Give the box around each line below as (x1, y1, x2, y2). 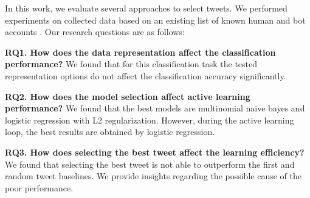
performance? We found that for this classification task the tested (5, 58, 258, 70)
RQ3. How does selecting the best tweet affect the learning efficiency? (5, 145, 305, 158)
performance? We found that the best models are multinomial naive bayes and (5, 102, 305, 114)
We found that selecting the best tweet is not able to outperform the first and (5, 157, 295, 170)
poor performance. (5, 181, 74, 194)
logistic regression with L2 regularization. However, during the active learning (5, 113, 294, 126)
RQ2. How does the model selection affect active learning (5, 90, 250, 102)
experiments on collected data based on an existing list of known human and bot (5, 13, 306, 26)
